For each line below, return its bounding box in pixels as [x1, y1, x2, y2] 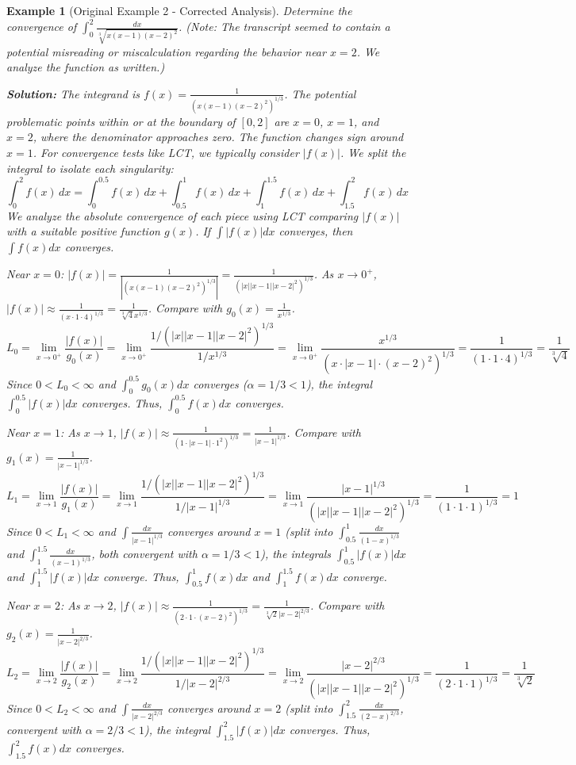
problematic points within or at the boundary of [6, 113, 236, 129]
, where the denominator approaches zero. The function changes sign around [33, 128, 404, 145]
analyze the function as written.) [6, 59, 165, 75]
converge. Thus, [102, 568, 179, 584]
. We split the [340, 144, 406, 161]
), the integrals [260, 545, 332, 562]
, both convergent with [91, 545, 198, 562]
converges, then [278, 223, 353, 239]
